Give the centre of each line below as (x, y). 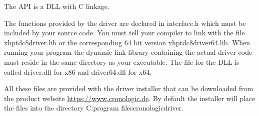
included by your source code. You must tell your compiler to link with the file (124, 33)
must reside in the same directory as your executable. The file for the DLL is (122, 61)
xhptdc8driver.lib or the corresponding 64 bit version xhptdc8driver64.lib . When (127, 42)
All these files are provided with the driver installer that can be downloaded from (129, 88)
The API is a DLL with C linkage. (57, 6)
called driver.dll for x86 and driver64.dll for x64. (78, 71)
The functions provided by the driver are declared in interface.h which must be (125, 23)
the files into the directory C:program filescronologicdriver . (94, 108)
